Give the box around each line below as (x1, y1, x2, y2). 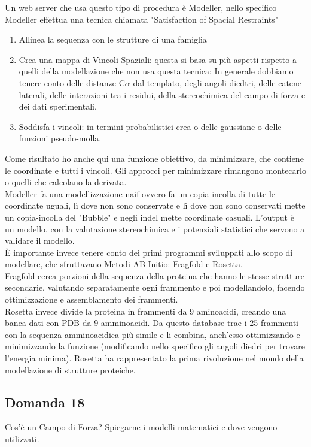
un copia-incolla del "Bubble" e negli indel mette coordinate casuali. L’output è (5, 210, 294, 223)
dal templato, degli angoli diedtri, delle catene (133, 76, 302, 89)
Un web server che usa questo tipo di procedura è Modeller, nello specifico (5, 1, 277, 13)
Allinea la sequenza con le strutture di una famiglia (19, 33, 207, 46)
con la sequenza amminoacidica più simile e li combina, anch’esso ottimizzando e (5, 328, 300, 340)
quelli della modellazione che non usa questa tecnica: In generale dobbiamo (19, 65, 294, 77)
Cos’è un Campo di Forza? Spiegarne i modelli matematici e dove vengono (5, 421, 278, 433)
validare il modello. (5, 234, 75, 247)
